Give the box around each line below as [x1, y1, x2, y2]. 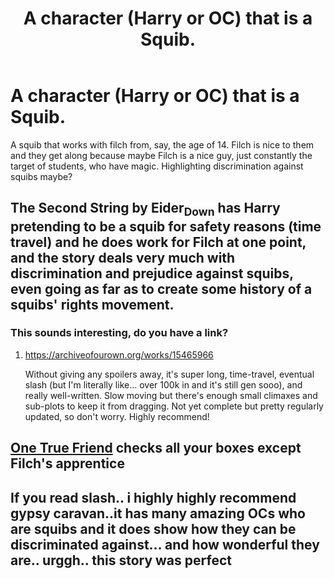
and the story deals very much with [10, 249, 236, 266]
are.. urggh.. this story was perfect [10, 552, 232, 569]
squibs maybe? [10, 170, 73, 182]
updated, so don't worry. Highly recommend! [24, 410, 210, 422]
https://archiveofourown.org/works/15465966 [24, 348, 214, 361]
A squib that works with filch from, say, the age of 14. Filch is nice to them [10, 138, 315, 151]
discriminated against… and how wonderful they [10, 536, 320, 553]
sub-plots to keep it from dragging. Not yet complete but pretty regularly [24, 400, 324, 412]
